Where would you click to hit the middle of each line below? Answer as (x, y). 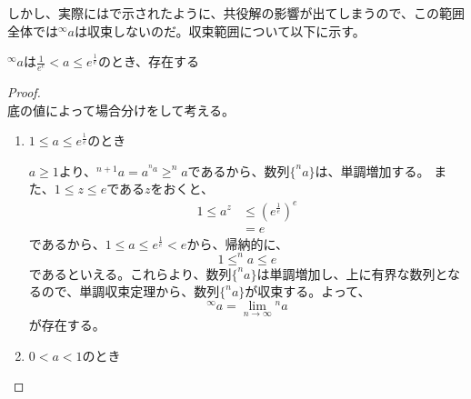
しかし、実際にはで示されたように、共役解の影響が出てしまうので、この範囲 (236, 13)
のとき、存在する (148, 61)
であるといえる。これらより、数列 (130, 273)
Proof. (24, 92)
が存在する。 (67, 325)
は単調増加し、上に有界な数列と (352, 273)
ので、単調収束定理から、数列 (130, 291)
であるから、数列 (239, 170)
